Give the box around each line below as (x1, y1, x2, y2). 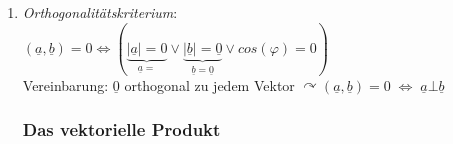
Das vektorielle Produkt (22, 117, 221, 142)
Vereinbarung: (22, 74, 109, 95)
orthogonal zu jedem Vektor (124, 74, 295, 95)
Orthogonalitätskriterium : (22, 2, 178, 22)
